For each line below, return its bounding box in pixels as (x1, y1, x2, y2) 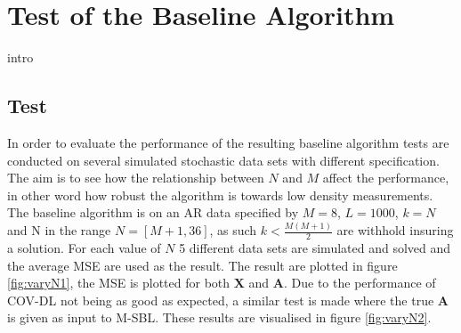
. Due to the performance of (284, 273, 436, 292)
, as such (209, 221, 257, 240)
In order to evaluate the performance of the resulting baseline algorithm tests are (7, 133, 449, 151)
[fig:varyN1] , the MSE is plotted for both (7, 273, 230, 292)
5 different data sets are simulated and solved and (179, 239, 451, 257)
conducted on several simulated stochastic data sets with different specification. (7, 150, 440, 169)
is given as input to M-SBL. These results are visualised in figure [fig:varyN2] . (7, 308, 432, 327)
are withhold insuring (336, 221, 454, 240)
